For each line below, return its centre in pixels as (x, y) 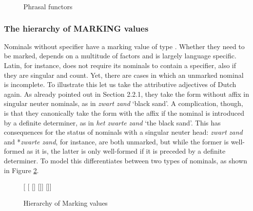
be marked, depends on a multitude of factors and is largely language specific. (120, 56)
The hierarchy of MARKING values (76, 28)
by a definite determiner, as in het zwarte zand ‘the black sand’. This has (112, 122)
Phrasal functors (48, 6)
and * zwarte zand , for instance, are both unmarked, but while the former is (116, 141)
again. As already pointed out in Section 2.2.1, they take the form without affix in (127, 94)
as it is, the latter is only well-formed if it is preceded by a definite (126, 151)
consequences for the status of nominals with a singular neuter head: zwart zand (123, 132)
